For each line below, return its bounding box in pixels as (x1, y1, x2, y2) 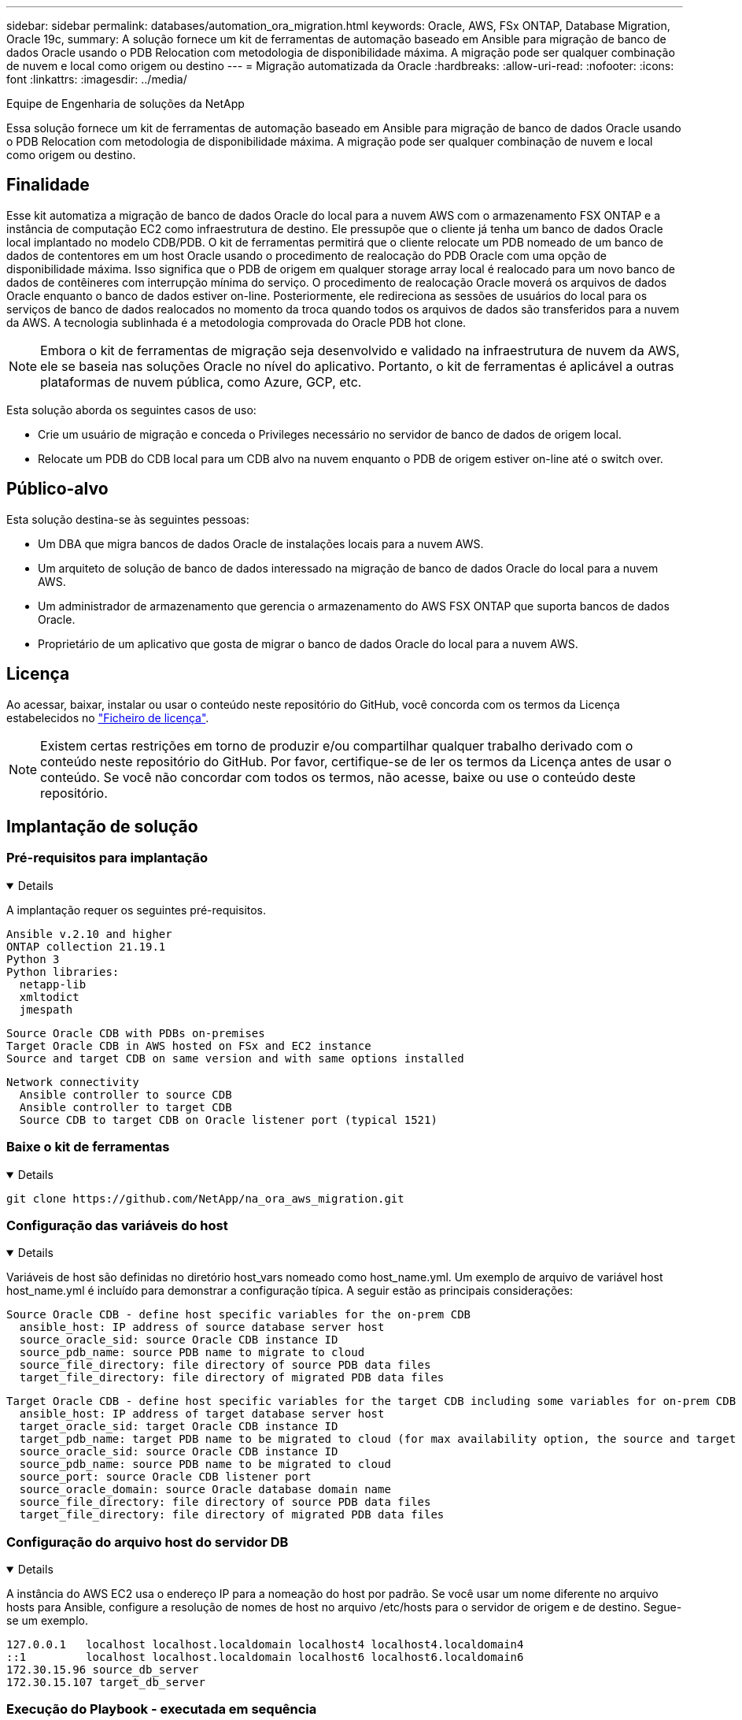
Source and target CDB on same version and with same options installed (6, 1051, 464, 1065)
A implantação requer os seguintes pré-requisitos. (6, 903, 267, 917)
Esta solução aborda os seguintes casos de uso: (6, 402, 257, 417)
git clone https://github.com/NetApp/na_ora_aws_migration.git (6, 1192, 404, 1205)
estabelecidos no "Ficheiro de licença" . (6, 710, 209, 725)
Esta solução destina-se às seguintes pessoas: (6, 512, 249, 526)
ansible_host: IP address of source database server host (19, 1321, 385, 1334)
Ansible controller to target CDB (19, 1100, 232, 1114)
